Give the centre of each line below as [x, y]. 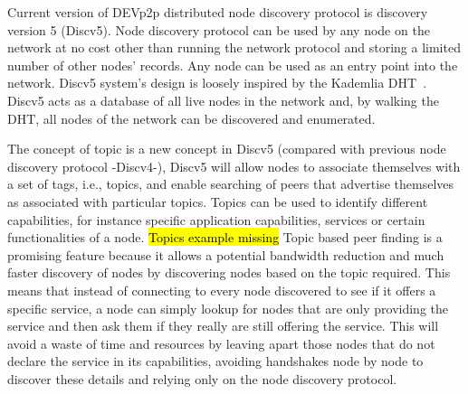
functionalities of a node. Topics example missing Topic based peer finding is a [225, 237]
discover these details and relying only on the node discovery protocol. [202, 378]
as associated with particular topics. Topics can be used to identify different [218, 201]
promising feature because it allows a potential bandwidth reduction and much [226, 254]
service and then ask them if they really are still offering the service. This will [223, 326]
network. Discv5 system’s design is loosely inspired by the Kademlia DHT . [217, 83]
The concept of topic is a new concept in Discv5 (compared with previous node [227, 149]
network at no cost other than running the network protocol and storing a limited [234, 47]
